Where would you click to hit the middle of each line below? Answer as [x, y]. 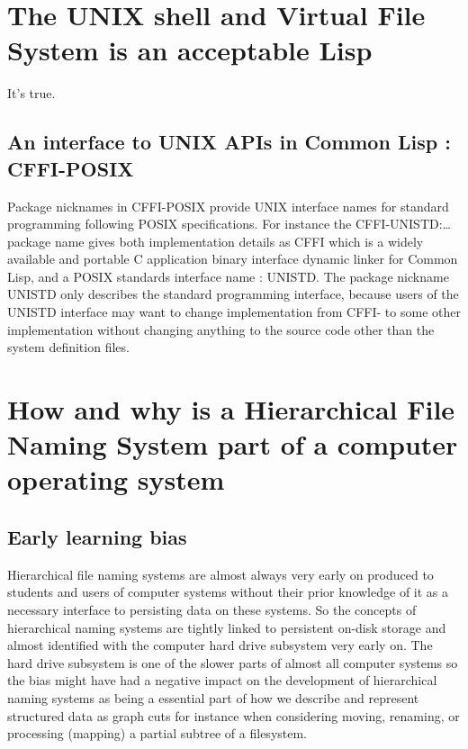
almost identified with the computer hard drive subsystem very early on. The [220, 645]
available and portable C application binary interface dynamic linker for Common [233, 259]
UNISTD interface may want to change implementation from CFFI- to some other [234, 312]
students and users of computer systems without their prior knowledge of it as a [228, 592]
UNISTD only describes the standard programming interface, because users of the [233, 294]
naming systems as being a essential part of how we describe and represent [213, 697]
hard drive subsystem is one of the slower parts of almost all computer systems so [233, 662]
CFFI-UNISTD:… [403, 224]
